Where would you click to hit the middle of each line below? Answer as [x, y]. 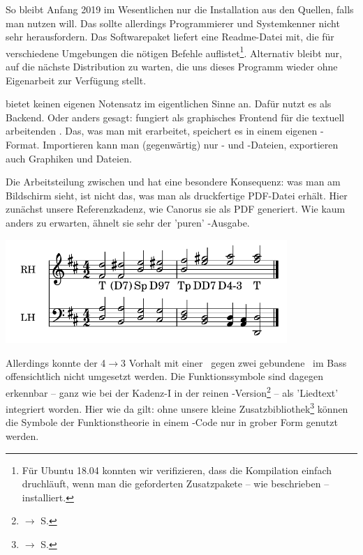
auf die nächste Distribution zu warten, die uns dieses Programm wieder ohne [172, 67]
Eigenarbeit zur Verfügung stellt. [76, 80]
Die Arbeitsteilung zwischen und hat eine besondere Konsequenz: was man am [173, 182]
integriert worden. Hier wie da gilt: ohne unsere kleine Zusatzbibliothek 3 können [177, 408]
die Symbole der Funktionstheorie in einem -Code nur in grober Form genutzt [172, 422]
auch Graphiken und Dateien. [69, 158]
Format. [23, 144]
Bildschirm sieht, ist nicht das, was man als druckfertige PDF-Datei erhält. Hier [177, 195]
